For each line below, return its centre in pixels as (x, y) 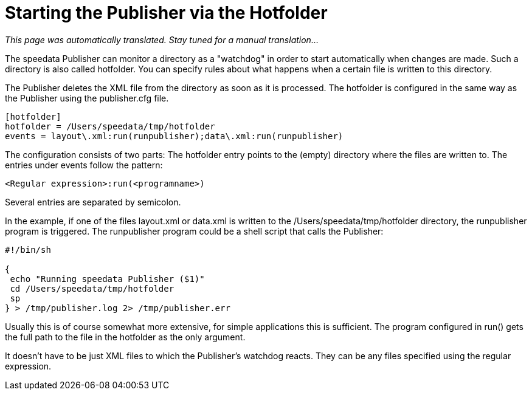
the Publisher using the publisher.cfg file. (87, 98)
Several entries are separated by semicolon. (93, 202)
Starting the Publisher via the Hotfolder (166, 13)
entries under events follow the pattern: (84, 165)
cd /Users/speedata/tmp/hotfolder (92, 288)
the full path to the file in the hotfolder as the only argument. (125, 337)
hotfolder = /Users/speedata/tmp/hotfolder (110, 126)
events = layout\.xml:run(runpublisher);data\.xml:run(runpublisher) (174, 136)
